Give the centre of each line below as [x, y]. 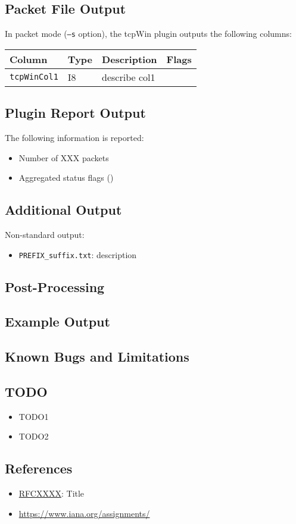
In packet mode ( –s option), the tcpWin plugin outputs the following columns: [148, 34]
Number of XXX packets [64, 157]
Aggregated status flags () [66, 178]
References [39, 468]
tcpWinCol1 [34, 77]
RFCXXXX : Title [52, 493]
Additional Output [63, 210]
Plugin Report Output [75, 113]
